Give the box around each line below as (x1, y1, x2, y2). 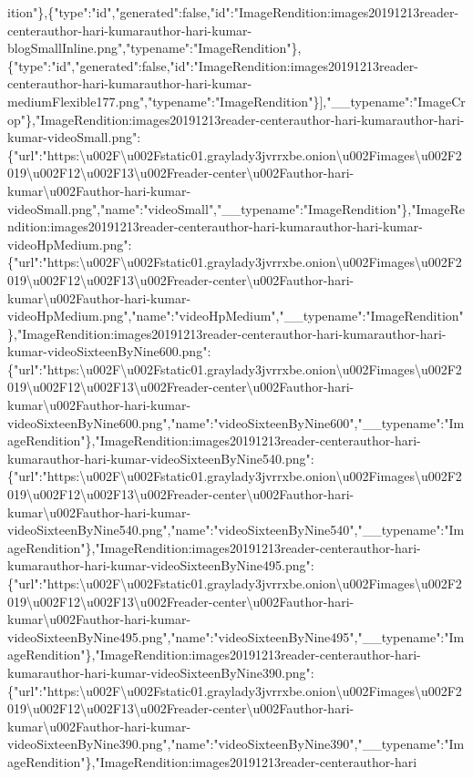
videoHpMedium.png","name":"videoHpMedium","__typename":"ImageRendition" (7, 306, 464, 325)
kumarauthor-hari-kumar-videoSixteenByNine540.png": (7, 448, 314, 467)
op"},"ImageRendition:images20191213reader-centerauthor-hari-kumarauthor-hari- (7, 109, 465, 128)
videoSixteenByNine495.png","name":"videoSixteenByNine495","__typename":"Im (7, 627, 465, 646)
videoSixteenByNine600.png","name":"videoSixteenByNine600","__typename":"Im (7, 413, 465, 432)
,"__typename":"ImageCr (323, 91, 466, 110)
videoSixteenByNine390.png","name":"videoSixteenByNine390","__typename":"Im (7, 734, 465, 753)
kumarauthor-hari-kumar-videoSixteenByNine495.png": (7, 556, 314, 575)
